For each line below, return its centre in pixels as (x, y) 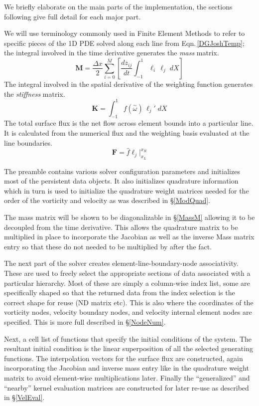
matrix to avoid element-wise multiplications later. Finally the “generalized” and (127, 377)
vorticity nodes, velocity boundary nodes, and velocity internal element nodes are (128, 312)
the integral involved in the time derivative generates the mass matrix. (112, 53)
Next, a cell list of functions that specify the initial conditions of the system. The (128, 338)
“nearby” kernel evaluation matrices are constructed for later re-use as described (127, 387)
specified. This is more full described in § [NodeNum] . (85, 321)
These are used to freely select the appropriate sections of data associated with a (127, 273)
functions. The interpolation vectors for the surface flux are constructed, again (124, 358)
